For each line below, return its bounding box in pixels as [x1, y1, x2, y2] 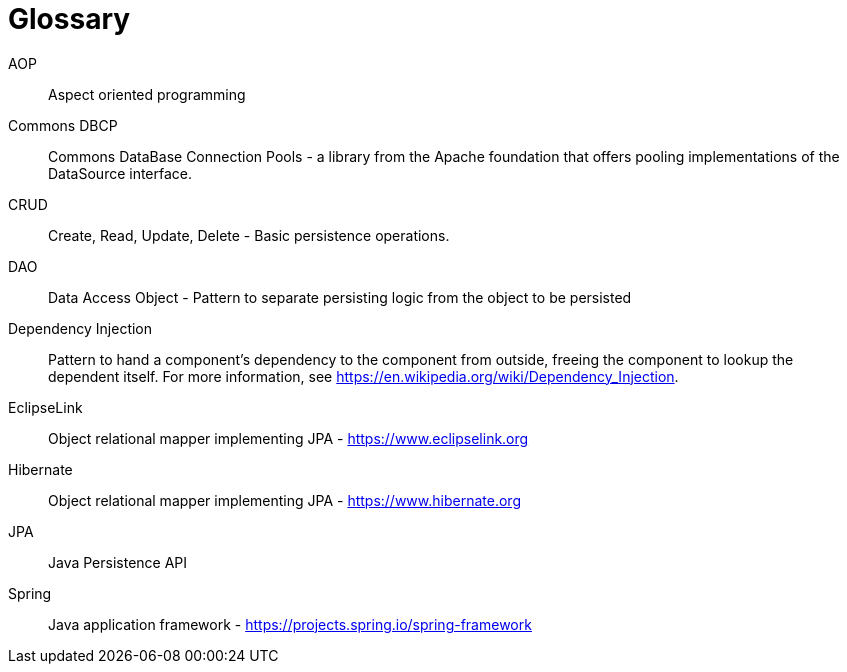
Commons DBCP [8, 116, 118, 134]
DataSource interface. [48, 164, 193, 182]
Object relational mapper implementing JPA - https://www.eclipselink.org [48, 429, 529, 447]
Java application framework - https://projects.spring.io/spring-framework [48, 615, 532, 633]
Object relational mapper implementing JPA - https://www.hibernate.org [48, 491, 521, 509]
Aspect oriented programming [48, 85, 246, 103]
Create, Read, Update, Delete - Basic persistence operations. [48, 226, 450, 244]
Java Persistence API [48, 553, 188, 571]
